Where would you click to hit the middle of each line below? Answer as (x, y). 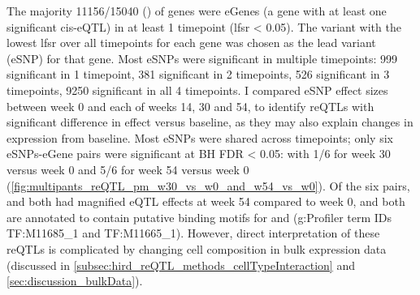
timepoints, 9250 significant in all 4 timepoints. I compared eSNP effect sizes (197, 90)
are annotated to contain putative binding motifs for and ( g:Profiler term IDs (199, 217)
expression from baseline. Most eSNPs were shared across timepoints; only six (200, 137)
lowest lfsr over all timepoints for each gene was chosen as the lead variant (191, 43)
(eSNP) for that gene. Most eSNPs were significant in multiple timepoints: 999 (202, 58)
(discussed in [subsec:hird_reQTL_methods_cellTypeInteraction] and (181, 265)
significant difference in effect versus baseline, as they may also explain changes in (210, 122)
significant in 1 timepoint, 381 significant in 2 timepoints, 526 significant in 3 (198, 74)
